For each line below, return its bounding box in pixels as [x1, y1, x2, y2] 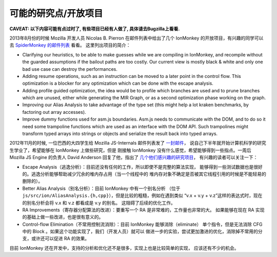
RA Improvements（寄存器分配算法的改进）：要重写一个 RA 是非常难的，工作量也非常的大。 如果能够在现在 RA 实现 [22, 207, 265, 213]
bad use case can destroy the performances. [22, 66, 118, 72]
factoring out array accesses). [22, 109, 87, 115]
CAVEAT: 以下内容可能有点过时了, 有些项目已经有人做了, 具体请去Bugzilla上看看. [9, 26, 180, 32]
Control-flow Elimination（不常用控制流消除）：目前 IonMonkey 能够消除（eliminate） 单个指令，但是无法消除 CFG [22, 221, 263, 227]
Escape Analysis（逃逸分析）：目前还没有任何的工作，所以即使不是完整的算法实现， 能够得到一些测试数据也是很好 [22, 164, 263, 170]
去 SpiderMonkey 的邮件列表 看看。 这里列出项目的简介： [9, 42, 131, 48]
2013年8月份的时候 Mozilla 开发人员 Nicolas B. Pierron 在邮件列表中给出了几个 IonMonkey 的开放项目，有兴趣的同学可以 [9, 35, 264, 41]
